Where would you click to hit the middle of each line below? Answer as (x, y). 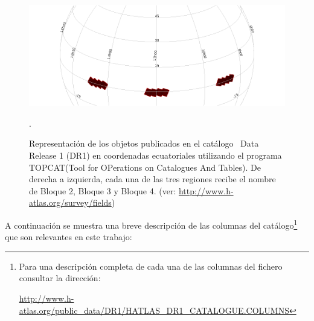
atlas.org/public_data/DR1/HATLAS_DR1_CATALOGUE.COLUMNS (154, 310)
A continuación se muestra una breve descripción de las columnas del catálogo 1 (151, 224)
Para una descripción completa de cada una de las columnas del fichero (151, 266)
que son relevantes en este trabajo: (69, 237)
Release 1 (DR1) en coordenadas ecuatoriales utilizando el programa (155, 155)
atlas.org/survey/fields (70, 202)
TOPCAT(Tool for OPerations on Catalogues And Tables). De (145, 167)
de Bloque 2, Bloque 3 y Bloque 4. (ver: (103, 190)
